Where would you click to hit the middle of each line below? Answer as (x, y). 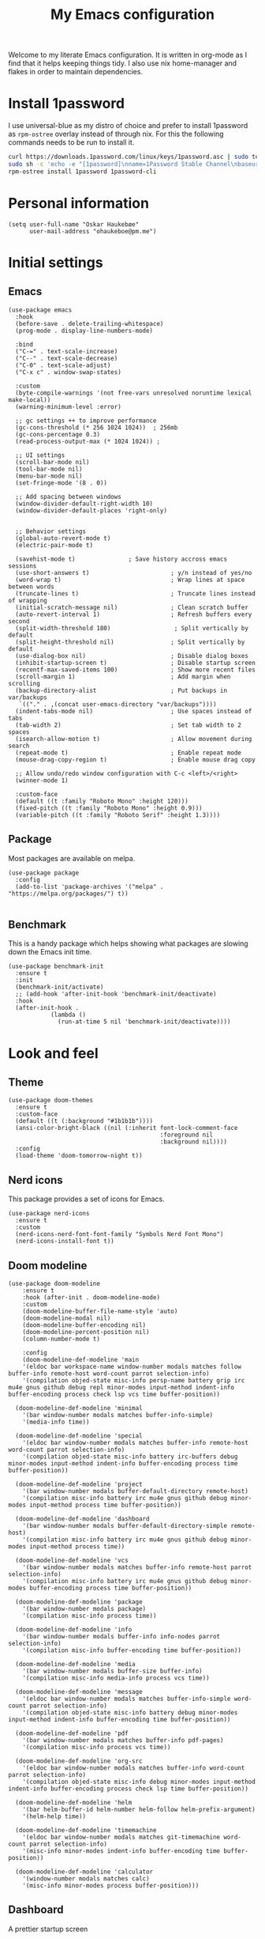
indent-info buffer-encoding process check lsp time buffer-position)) (128, 1789)
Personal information (79, 203)
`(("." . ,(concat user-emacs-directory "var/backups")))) (118, 704)
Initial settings (56, 262)
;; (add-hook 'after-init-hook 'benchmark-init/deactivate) (116, 994)
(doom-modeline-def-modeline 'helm (74, 1802)
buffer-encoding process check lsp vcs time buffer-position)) (114, 1394)
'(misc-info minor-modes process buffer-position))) (111, 1885)
